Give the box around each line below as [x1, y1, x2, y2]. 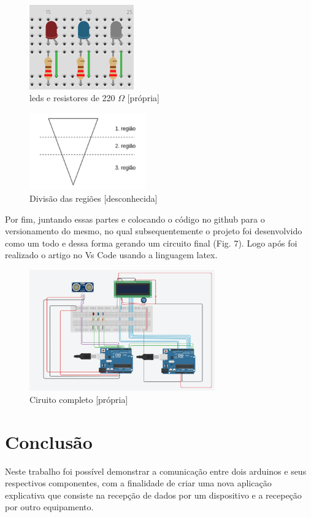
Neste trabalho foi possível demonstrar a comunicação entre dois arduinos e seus [5, 464, 307, 477]
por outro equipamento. [5, 500, 94, 513]
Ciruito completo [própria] [29, 393, 128, 405]
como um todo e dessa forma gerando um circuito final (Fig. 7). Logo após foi [5, 236, 298, 249]
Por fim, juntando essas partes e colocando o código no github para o [5, 212, 265, 225]
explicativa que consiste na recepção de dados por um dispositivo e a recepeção [5, 488, 302, 501]
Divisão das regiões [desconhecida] [29, 192, 158, 205]
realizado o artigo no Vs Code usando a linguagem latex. [5, 248, 218, 261]
